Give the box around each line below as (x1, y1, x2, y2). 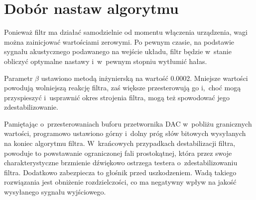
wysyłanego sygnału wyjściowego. (4, 187, 106, 197)
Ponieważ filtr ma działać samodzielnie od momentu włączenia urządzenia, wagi (4, 27, 248, 37)
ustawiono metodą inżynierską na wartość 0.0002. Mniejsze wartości (41, 72, 248, 83)
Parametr (4, 72, 33, 83)
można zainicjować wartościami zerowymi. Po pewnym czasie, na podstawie (4, 36, 235, 47)
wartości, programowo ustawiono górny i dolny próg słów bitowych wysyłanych (4, 128, 246, 138)
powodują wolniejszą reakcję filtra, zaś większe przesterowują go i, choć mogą (4, 82, 241, 93)
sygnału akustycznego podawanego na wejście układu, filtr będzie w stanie (4, 46, 232, 57)
